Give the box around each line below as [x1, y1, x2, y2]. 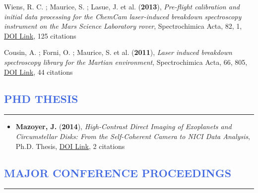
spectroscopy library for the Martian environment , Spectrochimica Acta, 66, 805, [4, 56, 248, 67]
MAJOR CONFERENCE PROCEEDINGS [4, 165, 232, 180]
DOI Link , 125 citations [4, 30, 76, 41]
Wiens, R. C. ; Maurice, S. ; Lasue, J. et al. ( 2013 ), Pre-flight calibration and [4, 1, 240, 11]
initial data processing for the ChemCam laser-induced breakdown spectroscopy [4, 11, 242, 21]
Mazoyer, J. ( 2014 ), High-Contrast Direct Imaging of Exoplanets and [15, 121, 232, 132]
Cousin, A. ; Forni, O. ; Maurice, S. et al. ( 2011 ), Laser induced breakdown [4, 47, 232, 57]
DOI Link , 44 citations [4, 66, 73, 77]
